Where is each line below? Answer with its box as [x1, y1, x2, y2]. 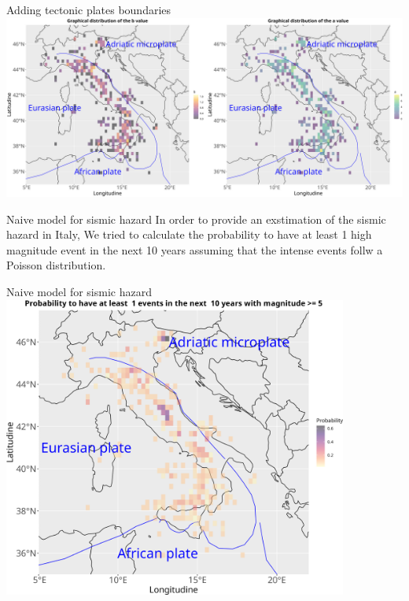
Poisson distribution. [6, 257, 106, 273]
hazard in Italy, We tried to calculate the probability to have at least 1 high [6, 226, 372, 243]
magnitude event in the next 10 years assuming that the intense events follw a [6, 241, 383, 258]
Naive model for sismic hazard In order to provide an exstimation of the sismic [6, 210, 386, 227]
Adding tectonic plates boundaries [6, 2, 171, 17]
